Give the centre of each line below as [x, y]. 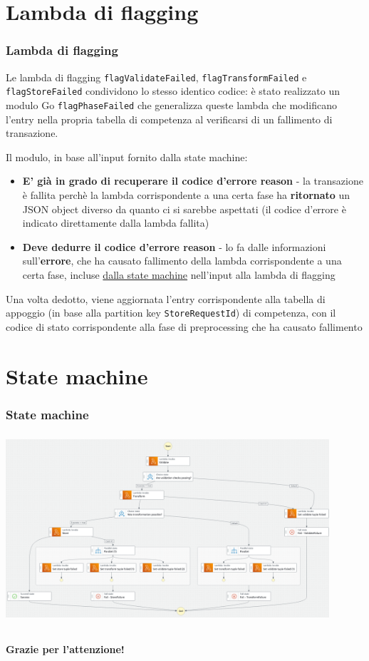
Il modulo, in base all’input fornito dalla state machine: [127, 157]
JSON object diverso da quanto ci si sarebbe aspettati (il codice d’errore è [184, 209]
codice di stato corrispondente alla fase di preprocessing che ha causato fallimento [184, 326]
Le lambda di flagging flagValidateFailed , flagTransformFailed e [156, 77]
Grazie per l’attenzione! [65, 649]
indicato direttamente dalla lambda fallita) [116, 223]
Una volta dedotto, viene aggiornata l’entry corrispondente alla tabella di [166, 298]
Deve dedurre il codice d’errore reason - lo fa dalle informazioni [174, 246]
